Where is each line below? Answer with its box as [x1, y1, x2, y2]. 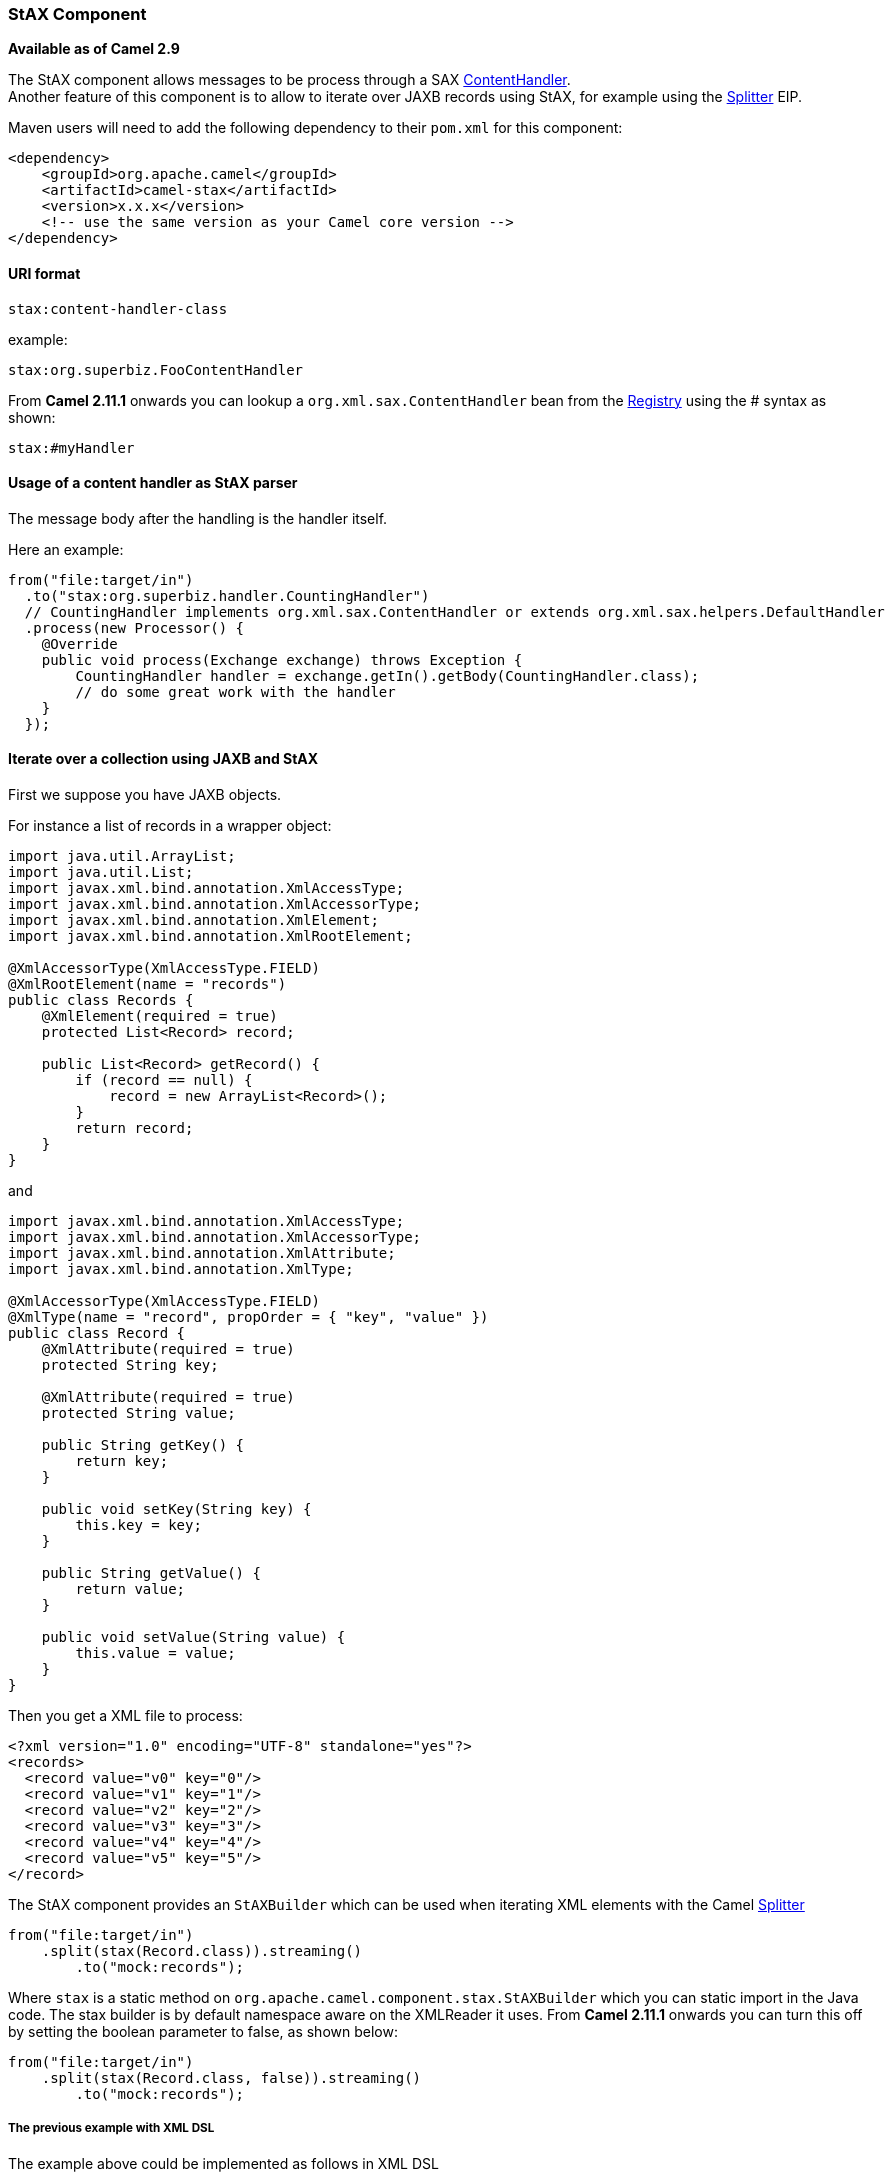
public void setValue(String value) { [41, 1629, 346, 1646]
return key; [75, 1453, 169, 1470]
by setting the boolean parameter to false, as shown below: [8, 2023, 398, 2041]
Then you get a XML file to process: [8, 1707, 243, 1725]
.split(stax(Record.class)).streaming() [41, 1943, 363, 1960]
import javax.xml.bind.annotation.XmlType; [8, 1261, 354, 1278]
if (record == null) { [75, 1072, 253, 1089]
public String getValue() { [41, 1565, 261, 1582]
